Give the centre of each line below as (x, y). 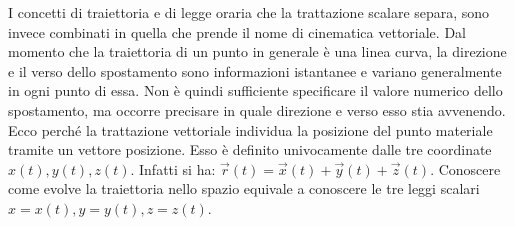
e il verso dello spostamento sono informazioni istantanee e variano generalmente (255, 70)
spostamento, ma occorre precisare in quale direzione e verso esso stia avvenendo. (257, 109)
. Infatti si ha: (173, 168)
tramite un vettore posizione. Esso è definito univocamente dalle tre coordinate (250, 149)
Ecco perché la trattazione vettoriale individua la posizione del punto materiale (250, 129)
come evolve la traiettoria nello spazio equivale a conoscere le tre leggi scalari (244, 188)
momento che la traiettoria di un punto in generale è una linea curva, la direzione (257, 51)
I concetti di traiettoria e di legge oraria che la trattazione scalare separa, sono (249, 12)
